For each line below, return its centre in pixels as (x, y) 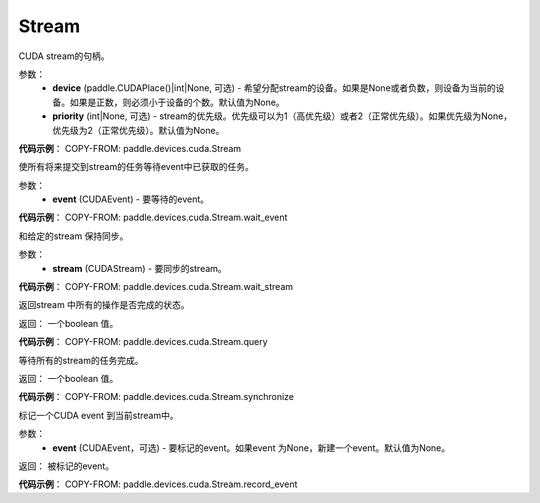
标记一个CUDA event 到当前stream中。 (98, 415)
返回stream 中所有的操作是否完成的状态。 (104, 305)
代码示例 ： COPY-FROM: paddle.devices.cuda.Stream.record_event (158, 484)
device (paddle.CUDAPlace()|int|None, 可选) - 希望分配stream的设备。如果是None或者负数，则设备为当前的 (274, 88)
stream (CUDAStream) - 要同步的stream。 (139, 268)
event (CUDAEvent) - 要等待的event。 (131, 199)
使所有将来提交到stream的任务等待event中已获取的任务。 (136, 167)
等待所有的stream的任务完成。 (81, 360)
